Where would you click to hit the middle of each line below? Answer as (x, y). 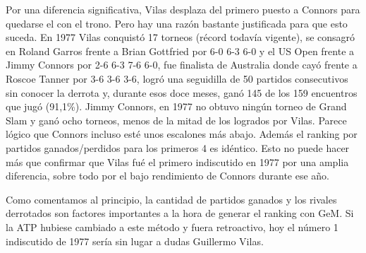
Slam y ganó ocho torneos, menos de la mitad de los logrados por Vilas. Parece (176, 120)
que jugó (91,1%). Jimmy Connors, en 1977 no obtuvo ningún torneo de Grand (176, 106)
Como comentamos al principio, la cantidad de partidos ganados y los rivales (171, 199)
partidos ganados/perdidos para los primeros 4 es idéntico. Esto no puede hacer (178, 147)
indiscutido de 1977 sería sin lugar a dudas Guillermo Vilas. (135, 241)
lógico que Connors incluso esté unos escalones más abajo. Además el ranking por (182, 134)
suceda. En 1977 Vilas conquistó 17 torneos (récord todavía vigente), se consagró (181, 37)
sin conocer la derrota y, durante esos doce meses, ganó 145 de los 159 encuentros (182, 92)
